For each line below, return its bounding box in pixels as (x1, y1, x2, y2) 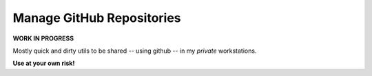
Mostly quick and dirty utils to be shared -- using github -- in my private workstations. (12, 47, 257, 55)
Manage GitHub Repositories (12, 10, 182, 25)
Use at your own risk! (12, 59, 75, 68)
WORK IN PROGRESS (12, 34, 74, 42)
